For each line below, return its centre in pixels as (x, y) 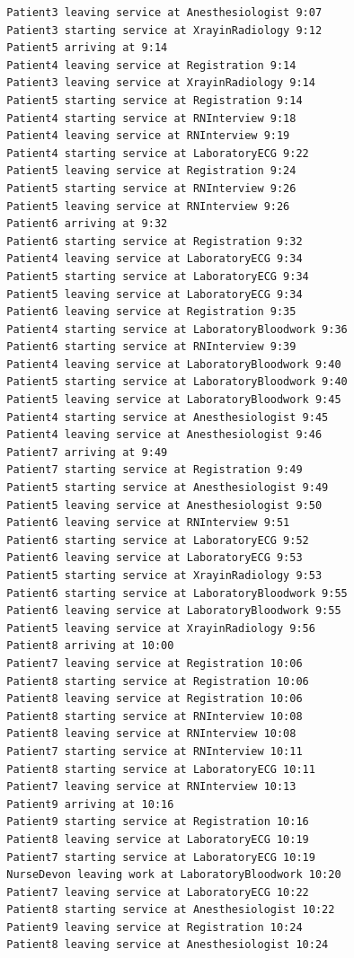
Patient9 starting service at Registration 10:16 (158, 822)
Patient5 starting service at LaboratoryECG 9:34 (158, 276)
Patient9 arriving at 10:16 (90, 804)
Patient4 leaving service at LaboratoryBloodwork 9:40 (174, 364)
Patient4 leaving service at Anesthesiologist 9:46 (164, 435)
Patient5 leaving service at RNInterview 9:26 (148, 206)
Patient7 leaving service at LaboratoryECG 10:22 (158, 892)
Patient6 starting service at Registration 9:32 (155, 241)
